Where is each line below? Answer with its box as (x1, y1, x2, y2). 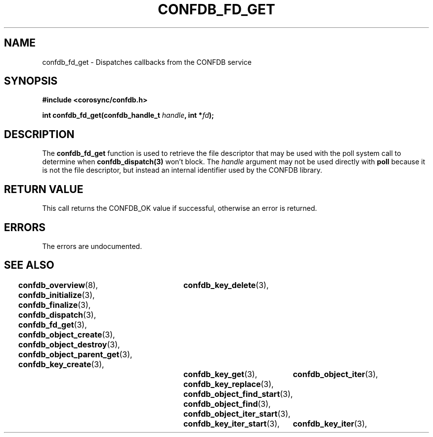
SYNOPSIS (4, 75, 58, 88)
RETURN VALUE (4, 183, 84, 195)
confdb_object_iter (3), (293, 369, 378, 379)
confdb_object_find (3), (183, 398, 271, 409)
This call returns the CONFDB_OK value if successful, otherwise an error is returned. (42, 204, 317, 213)
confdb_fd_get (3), (18, 319, 87, 330)
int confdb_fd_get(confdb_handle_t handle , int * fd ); (42, 111, 214, 120)
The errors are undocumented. (42, 242, 142, 250)
